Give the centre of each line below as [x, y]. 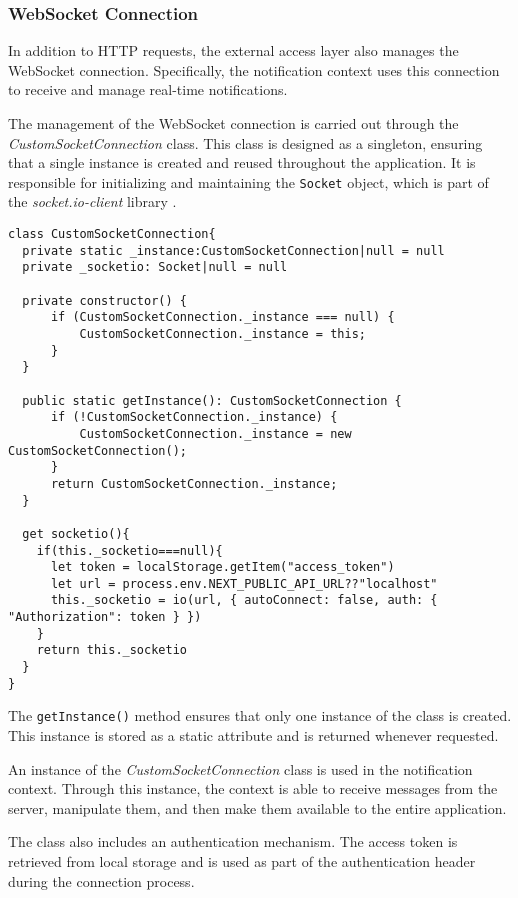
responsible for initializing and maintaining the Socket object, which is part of [248, 181]
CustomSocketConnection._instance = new [215, 433]
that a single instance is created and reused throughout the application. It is [242, 162]
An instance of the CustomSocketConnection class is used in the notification [240, 768]
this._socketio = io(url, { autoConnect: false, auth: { [244, 600]
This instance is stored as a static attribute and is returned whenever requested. [253, 735]
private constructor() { [104, 300]
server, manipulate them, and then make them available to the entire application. [257, 807]
